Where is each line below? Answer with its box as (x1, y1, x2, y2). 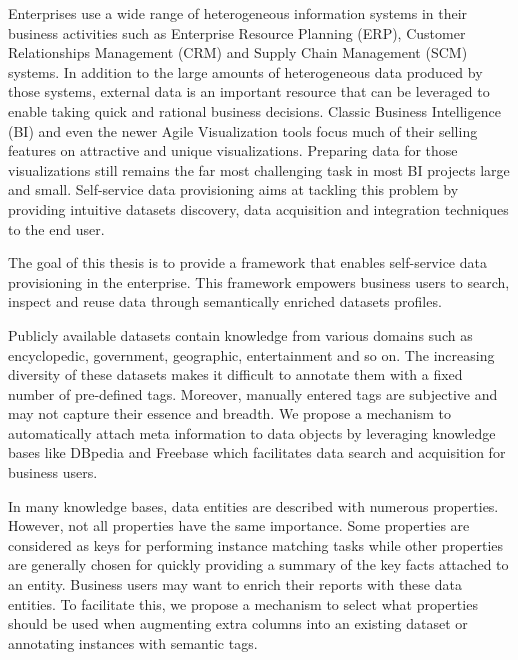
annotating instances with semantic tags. (8, 632, 258, 653)
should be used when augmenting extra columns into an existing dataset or (8, 613, 468, 634)
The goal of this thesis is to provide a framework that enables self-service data (8, 252, 487, 273)
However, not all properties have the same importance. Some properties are (8, 515, 470, 536)
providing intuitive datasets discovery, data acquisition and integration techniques (8, 198, 509, 219)
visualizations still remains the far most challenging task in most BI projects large (8, 159, 510, 180)
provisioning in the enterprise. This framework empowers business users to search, (8, 271, 510, 292)
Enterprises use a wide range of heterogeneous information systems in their (8, 3, 468, 23)
